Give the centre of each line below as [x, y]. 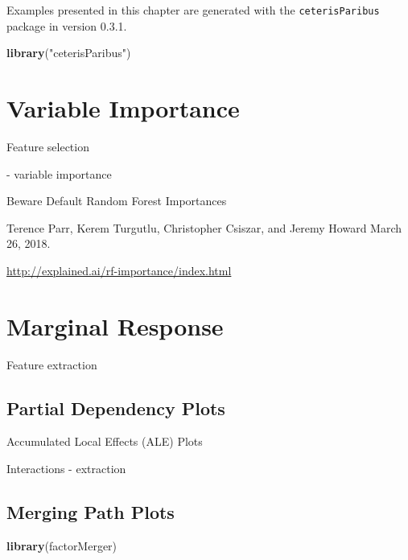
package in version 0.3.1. [67, 25]
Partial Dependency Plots [116, 408]
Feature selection [48, 146]
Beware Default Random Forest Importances [117, 201]
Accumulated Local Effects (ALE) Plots [105, 441]
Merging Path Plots [91, 512]
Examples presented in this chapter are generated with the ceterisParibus [193, 10]
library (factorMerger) [62, 545]
